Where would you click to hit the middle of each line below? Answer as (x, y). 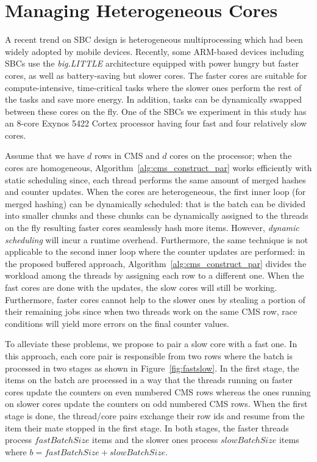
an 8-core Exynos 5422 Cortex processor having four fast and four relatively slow (156, 123)
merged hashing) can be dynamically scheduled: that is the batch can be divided (155, 203)
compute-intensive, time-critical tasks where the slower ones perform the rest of (153, 87)
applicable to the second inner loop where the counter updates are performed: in (155, 251)
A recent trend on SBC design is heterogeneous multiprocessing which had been (154, 39)
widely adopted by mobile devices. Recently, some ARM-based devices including (155, 51)
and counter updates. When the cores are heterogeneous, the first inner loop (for (155, 192)
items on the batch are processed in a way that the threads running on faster (149, 380)
